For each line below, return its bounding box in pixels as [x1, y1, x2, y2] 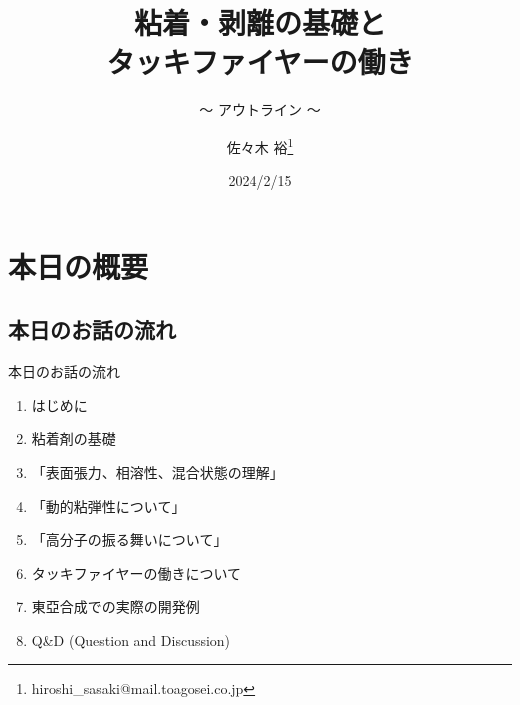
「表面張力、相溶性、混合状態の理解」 [31, 461, 284, 482]
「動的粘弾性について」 [31, 495, 186, 516]
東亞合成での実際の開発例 [31, 596, 200, 617]
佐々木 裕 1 [226, 133, 294, 157]
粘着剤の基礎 [31, 428, 116, 449]
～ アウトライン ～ [199, 99, 321, 120]
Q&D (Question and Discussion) [31, 629, 231, 650]
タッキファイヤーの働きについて [31, 562, 241, 583]
